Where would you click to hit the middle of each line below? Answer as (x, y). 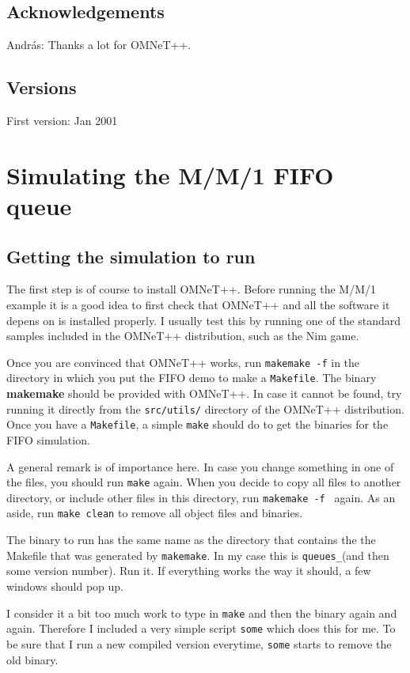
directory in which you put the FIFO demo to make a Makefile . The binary (192, 378)
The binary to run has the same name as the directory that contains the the (191, 540)
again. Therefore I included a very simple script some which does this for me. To (201, 628)
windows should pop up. (65, 586)
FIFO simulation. (48, 439)
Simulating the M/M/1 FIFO (170, 174)
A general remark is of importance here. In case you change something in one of (200, 466)
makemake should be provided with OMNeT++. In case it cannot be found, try (204, 393)
